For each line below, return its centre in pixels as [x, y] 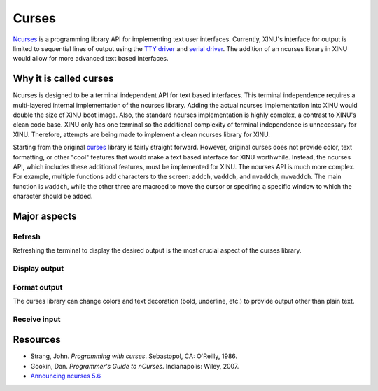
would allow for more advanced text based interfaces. [91, 59]
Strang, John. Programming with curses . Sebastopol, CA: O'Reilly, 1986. [134, 356]
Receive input [37, 319]
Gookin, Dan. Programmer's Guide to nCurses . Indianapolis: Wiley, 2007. [135, 366]
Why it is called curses [63, 79]
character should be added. [53, 197]
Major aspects [45, 216]
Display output [38, 269]
